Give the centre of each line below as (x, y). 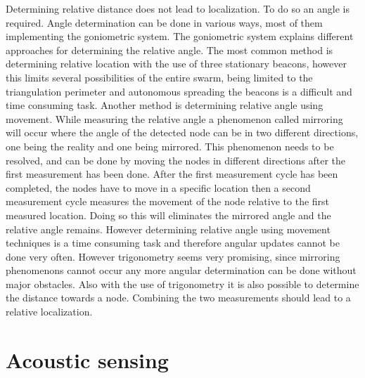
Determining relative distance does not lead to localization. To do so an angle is (178, 8)
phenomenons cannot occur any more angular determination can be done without (181, 270)
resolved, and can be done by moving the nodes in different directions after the (175, 160)
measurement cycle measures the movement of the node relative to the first (168, 201)
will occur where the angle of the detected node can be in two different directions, (182, 132)
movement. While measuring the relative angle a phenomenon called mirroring (174, 118)
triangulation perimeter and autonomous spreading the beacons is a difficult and (179, 91)
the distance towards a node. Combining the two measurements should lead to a (178, 298)
